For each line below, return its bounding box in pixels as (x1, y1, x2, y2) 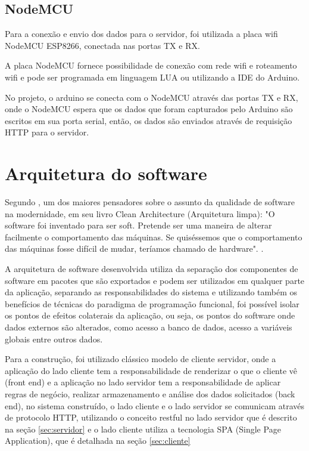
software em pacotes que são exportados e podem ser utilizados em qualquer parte (5, 274, 305, 286)
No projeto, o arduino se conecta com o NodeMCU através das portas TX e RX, (5, 91, 298, 103)
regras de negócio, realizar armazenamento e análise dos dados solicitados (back (5, 387, 295, 400)
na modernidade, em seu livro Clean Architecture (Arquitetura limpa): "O (5, 207, 275, 220)
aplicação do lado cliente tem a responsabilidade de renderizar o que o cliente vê (5, 364, 298, 376)
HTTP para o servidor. (5, 126, 89, 138)
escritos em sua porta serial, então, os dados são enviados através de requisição (5, 114, 292, 126)
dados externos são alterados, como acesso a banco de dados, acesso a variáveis (5, 321, 292, 333)
